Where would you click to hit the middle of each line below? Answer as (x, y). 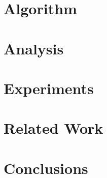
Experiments (49, 88)
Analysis (34, 48)
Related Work (53, 128)
